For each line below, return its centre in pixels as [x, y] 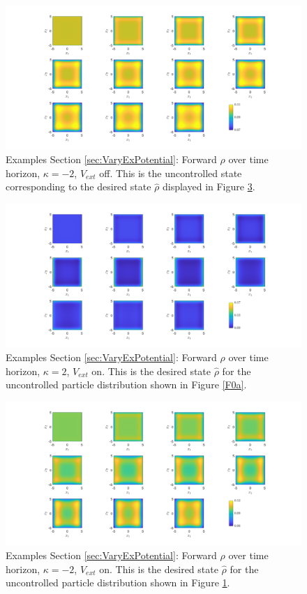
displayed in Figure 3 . [209, 186]
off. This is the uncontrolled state [171, 173]
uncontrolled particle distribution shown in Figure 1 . [118, 582]
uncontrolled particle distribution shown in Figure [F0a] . [126, 384]
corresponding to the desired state [78, 186]
